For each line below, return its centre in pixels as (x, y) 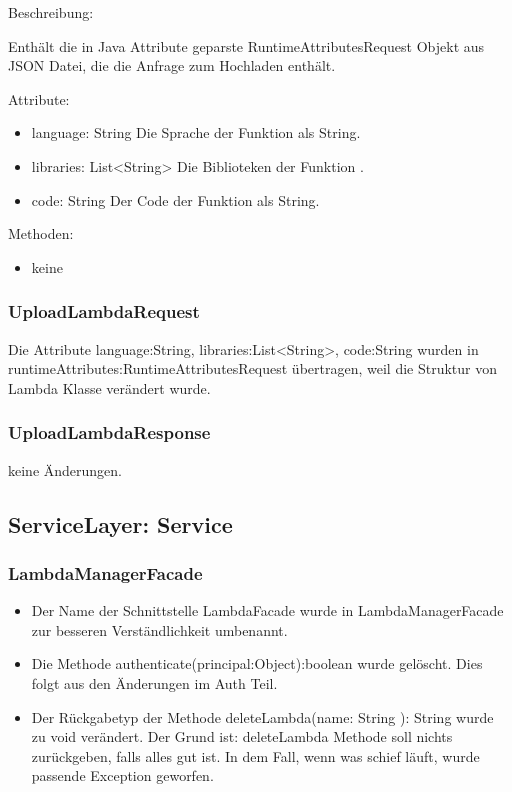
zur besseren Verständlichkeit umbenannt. (159, 629)
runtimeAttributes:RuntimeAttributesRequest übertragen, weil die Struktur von (253, 368)
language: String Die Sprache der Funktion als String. (196, 132)
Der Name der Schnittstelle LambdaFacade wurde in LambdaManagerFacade (267, 610)
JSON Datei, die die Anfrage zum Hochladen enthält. (172, 65)
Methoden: (41, 233)
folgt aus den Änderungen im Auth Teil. (154, 682)
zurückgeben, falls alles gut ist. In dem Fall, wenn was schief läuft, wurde (255, 755)
